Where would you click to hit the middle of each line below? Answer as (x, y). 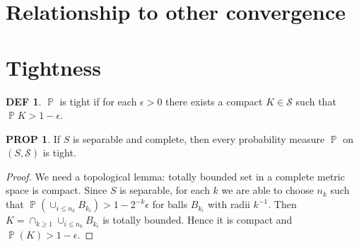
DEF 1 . (24, 101)
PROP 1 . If (33, 138)
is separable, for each (165, 190)
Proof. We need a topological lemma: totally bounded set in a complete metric (175, 176)
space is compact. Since (57, 190)
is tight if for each (98, 101)
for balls (170, 204)
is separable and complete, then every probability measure (199, 138)
